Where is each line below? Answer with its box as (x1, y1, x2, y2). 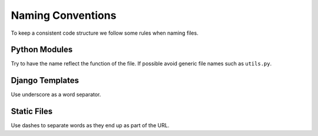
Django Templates (11, 75, 79, 85)
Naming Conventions (11, 9, 117, 22)
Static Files (11, 107, 53, 117)
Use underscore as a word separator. (11, 91, 101, 98)
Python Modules (11, 45, 73, 55)
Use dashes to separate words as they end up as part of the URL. (11, 122, 170, 129)
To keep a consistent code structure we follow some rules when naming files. (11, 29, 198, 37)
